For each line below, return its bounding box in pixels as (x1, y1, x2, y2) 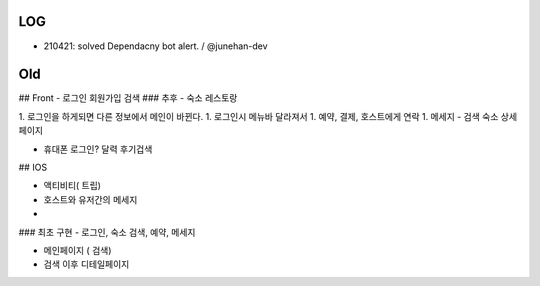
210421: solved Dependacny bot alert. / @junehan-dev (43, 40, 269, 52)
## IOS (18, 161, 48, 173)
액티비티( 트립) (43, 180, 102, 192)
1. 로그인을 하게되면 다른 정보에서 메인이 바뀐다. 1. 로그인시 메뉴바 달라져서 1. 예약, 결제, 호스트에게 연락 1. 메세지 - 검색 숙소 (18, 110, 499, 122)
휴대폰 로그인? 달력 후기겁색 (43, 143, 153, 155)
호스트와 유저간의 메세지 (43, 193, 138, 205)
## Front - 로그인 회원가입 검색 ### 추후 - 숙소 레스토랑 (18, 92, 238, 104)
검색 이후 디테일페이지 (43, 258, 130, 270)
